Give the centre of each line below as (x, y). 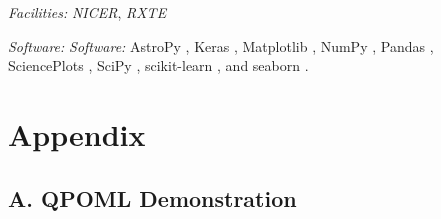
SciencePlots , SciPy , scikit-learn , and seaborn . (158, 65)
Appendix (77, 133)
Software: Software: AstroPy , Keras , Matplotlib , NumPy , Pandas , (221, 45)
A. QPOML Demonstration (152, 197)
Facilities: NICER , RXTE (87, 12)
